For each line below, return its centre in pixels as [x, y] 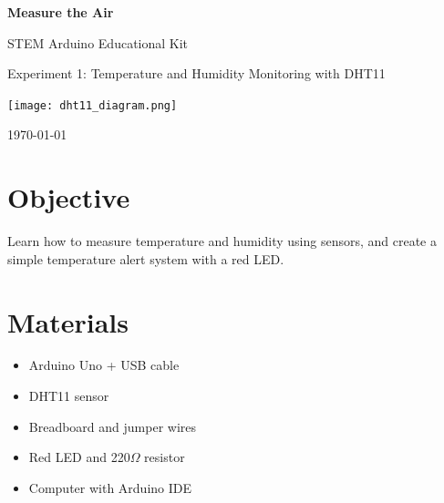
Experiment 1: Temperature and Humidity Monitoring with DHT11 [196, 73]
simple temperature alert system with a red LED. [146, 258]
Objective [69, 197]
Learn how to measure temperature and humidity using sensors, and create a [222, 241]
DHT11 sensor [69, 396]
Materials [68, 321]
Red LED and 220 [79, 457]
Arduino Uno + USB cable [104, 365]
